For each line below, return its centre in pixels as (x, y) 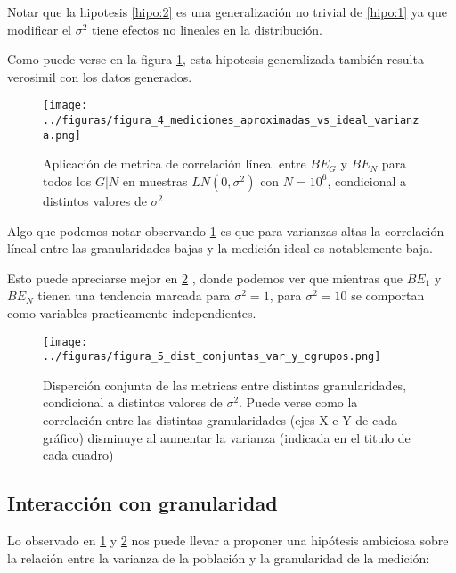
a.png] (62, 135)
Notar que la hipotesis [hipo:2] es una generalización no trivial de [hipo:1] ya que (227, 12)
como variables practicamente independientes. (132, 312)
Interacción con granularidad (142, 503)
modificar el (39, 29)
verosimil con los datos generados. (100, 76)
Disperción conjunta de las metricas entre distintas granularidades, (225, 385)
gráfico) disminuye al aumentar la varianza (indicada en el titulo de (227, 437)
